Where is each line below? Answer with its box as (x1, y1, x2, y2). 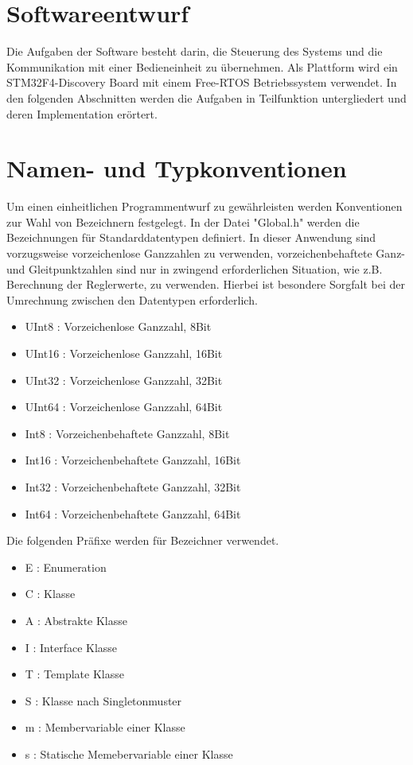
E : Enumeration (25, 558, 107, 575)
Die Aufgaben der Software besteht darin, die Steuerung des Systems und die (6, 43, 383, 60)
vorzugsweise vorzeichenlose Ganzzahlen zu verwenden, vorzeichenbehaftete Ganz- (6, 245, 406, 261)
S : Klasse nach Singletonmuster (25, 692, 182, 709)
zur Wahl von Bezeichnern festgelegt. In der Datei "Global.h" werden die (6, 213, 360, 230)
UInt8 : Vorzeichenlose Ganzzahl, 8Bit (25, 318, 212, 335)
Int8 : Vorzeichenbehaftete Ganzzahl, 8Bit (25, 425, 230, 441)
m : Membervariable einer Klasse (25, 719, 185, 736)
